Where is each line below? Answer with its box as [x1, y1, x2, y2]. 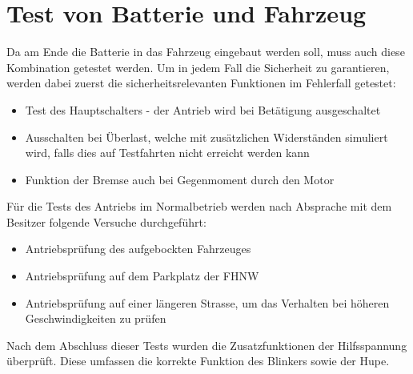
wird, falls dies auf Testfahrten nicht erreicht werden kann [25, 144, 310, 161]
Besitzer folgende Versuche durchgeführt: [6, 213, 206, 230]
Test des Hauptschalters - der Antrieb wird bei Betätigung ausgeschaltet [25, 101, 381, 118]
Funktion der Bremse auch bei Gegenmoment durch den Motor [25, 171, 335, 187]
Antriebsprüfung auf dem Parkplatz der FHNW [25, 267, 259, 284]
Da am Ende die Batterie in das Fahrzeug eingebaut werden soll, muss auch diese [6, 43, 405, 60]
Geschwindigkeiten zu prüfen [25, 310, 166, 327]
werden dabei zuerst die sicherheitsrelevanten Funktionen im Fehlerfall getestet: [6, 74, 396, 91]
